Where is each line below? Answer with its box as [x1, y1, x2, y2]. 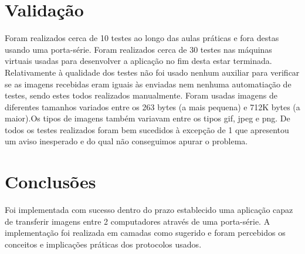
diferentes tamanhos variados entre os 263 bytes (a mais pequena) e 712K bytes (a [5, 100, 300, 113]
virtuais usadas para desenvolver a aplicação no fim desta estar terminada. [5, 55, 272, 67]
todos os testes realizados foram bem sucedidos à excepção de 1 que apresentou [5, 123, 289, 136]
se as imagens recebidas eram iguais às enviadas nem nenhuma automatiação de [5, 77, 292, 90]
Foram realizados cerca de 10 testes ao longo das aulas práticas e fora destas [5, 32, 279, 44]
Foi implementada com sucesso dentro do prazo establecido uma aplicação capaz [5, 204, 293, 216]
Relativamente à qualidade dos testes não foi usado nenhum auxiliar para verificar [5, 66, 300, 78]
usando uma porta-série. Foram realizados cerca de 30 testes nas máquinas [5, 43, 272, 55]
